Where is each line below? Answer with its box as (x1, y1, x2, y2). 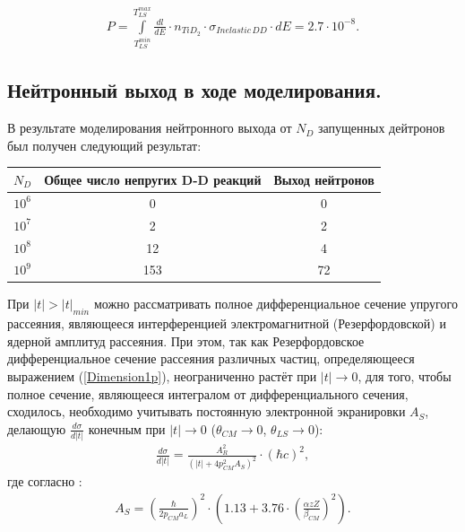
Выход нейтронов (273, 170, 375, 188)
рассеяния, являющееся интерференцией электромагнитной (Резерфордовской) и (7, 314, 446, 333)
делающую (7, 419, 66, 438)
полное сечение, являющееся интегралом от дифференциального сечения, (7, 384, 409, 403)
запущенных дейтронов (318, 118, 445, 137)
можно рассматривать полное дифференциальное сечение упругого (93, 294, 458, 313)
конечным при (88, 419, 166, 438)
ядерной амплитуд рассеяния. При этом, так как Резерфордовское (7, 331, 365, 350)
